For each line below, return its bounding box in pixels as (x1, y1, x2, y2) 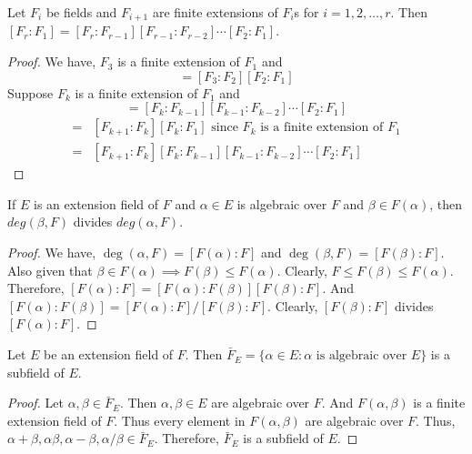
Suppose (7, 83, 54, 102)
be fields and (45, 3, 117, 21)
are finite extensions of (152, 3, 278, 21)
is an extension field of (34, 194, 159, 213)
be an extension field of (44, 345, 174, 364)
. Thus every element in (114, 410, 246, 429)
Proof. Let (7, 393, 64, 412)
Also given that (7, 260, 93, 279)
